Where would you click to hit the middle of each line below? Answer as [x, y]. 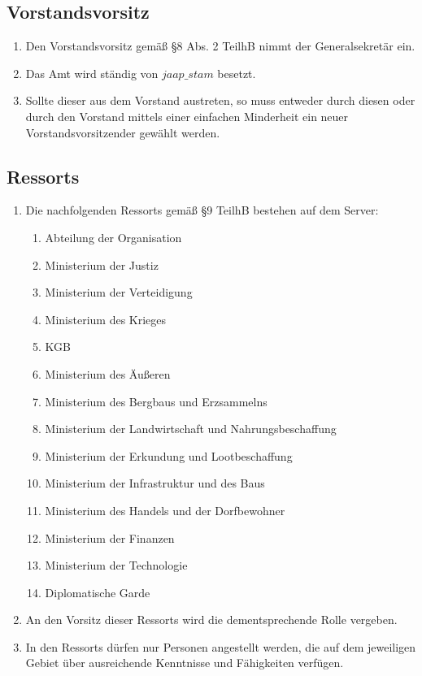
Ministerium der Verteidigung [119, 292]
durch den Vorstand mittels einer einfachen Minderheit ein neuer [187, 116]
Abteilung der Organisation [113, 237]
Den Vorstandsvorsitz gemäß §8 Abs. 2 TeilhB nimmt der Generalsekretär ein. [220, 46]
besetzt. [237, 73]
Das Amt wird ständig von [92, 73]
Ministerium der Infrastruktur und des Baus [155, 483]
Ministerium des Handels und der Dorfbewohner [165, 510]
